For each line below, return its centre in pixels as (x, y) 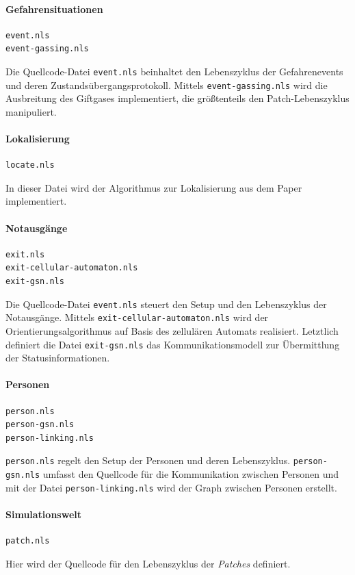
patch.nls (28, 541)
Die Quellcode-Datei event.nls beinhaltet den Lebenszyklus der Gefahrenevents (174, 71)
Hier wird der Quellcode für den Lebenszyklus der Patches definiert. (148, 563)
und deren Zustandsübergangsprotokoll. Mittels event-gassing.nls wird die (167, 85)
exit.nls (25, 254)
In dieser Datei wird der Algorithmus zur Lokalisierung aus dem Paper (154, 187)
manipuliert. (31, 111)
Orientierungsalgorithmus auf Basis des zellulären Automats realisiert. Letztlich (172, 330)
